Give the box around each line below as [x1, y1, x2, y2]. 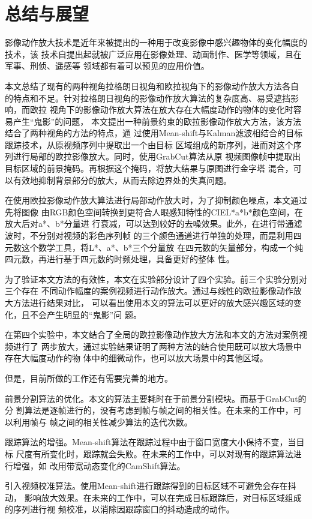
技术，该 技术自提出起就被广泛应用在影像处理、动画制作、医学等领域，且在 [5, 47, 302, 60]
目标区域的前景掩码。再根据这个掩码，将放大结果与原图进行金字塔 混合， [5, 162, 293, 175]
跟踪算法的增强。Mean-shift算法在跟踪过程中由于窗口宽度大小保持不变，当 [5, 436, 296, 448]
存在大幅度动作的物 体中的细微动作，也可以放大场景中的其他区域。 [5, 352, 268, 364]
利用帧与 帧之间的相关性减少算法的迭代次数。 [13, 415, 193, 428]
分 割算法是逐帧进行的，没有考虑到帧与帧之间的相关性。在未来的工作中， [5, 404, 293, 416]
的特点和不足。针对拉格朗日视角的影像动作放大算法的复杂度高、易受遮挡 [5, 91, 290, 104]
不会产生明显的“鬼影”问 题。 [29, 308, 142, 320]
